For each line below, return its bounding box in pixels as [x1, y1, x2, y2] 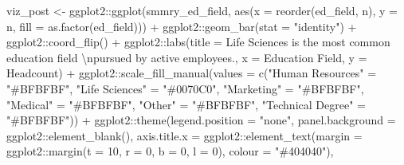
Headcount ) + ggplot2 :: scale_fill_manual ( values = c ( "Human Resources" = [6, 65, 377, 81]
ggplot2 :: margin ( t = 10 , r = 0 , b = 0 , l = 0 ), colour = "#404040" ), [6, 143, 334, 159]
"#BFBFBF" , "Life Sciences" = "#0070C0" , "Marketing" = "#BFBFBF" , [6, 80, 364, 96]
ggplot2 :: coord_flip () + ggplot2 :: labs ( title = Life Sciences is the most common [6, 33, 390, 50]
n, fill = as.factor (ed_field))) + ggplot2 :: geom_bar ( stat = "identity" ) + [6, 18, 357, 34]
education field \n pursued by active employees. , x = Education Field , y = [6, 49, 367, 65]
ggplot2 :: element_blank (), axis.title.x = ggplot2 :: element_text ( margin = [6, 127, 363, 143]
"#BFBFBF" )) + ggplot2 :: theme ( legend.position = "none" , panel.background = [6, 112, 396, 128]
